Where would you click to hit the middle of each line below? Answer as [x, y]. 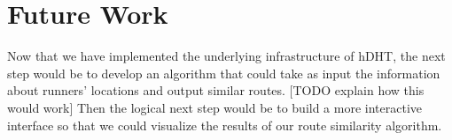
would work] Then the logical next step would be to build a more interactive [215, 107]
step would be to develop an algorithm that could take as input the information [224, 73]
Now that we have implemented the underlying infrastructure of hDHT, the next [226, 56]
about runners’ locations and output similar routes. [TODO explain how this [216, 90]
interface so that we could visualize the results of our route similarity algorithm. [225, 125]
